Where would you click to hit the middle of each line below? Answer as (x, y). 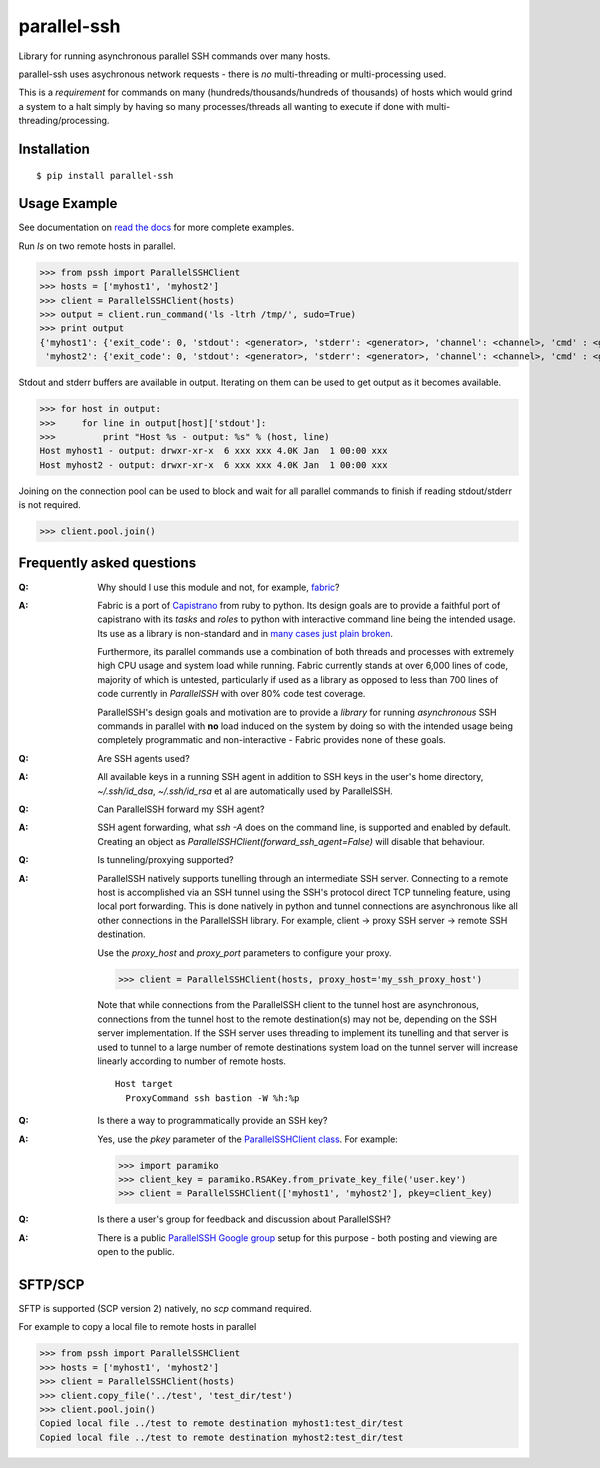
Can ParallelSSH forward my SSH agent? (181, 809)
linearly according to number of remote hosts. (192, 1061)
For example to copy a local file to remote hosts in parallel (137, 1327)
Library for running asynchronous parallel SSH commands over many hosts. (174, 56)
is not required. (50, 505)
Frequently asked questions (107, 563)
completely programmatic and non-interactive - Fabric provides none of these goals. (272, 740)
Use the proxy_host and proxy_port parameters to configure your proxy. (244, 952)
